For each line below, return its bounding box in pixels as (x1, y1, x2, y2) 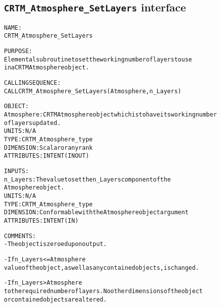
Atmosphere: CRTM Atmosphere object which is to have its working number (4, 111, 217, 119)
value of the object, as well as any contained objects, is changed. (4, 264, 199, 271)
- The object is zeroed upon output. (4, 241, 107, 248)
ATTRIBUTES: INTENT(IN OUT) (4, 152, 89, 160)
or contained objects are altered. (4, 296, 107, 303)
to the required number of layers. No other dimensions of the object (4, 287, 203, 295)
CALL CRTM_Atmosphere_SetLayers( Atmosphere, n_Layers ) (4, 87, 181, 95)
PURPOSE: (4, 48, 33, 55)
